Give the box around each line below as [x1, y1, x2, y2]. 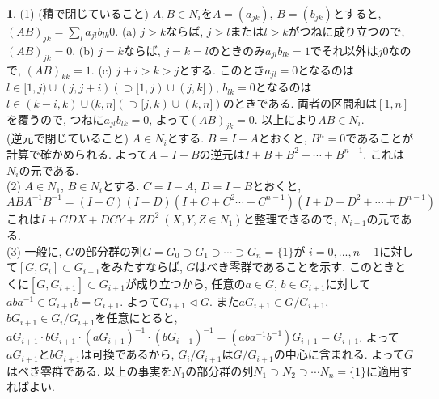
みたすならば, [111, 258, 183, 275]
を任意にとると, [95, 309, 178, 326]
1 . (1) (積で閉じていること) [6, 5, 150, 21]
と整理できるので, [243, 210, 337, 227]
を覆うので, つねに [6, 110, 104, 127]
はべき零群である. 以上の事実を [6, 362, 172, 379]
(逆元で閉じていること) [6, 129, 129, 146]
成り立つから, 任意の [136, 274, 246, 291]
